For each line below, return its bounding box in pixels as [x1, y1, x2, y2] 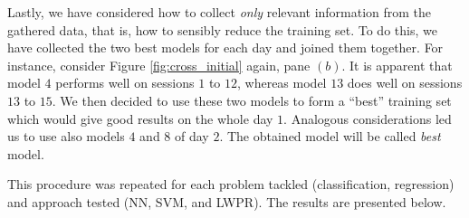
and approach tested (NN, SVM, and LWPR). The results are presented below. [7, 192, 446, 211]
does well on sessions [347, 73, 463, 92]
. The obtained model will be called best [219, 127, 441, 146]
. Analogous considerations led [283, 109, 452, 128]
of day [175, 127, 209, 146]
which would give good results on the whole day [7, 109, 273, 128]
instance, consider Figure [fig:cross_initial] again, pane [7, 55, 311, 74]
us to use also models [7, 127, 125, 146]
